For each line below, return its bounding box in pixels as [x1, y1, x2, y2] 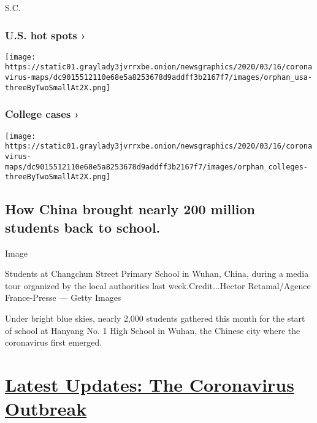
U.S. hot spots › [5, 27, 86, 42]
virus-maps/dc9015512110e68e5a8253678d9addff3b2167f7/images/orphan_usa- [5, 73, 313, 82]
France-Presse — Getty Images [5, 291, 121, 304]
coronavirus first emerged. [5, 336, 102, 349]
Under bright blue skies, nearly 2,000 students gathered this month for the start [5, 311, 305, 324]
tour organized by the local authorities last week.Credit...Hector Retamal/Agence [5, 279, 311, 292]
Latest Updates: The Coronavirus [5, 371, 294, 397]
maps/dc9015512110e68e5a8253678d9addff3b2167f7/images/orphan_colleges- [5, 162, 308, 171]
